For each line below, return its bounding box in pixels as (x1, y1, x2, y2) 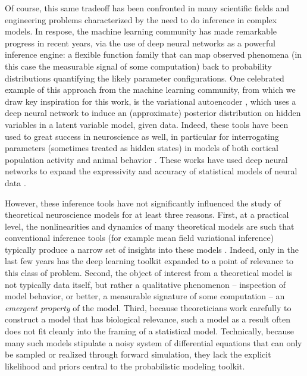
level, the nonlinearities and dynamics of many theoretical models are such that (5, 220, 295, 232)
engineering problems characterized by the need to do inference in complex (5, 13, 277, 26)
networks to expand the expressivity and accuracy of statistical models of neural (5, 165, 297, 177)
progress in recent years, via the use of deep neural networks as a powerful (5, 36, 275, 49)
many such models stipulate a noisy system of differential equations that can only (5, 336, 302, 349)
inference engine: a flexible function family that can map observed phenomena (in (5, 48, 302, 61)
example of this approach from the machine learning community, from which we (5, 83, 296, 96)
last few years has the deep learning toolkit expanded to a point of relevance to (5, 255, 293, 267)
